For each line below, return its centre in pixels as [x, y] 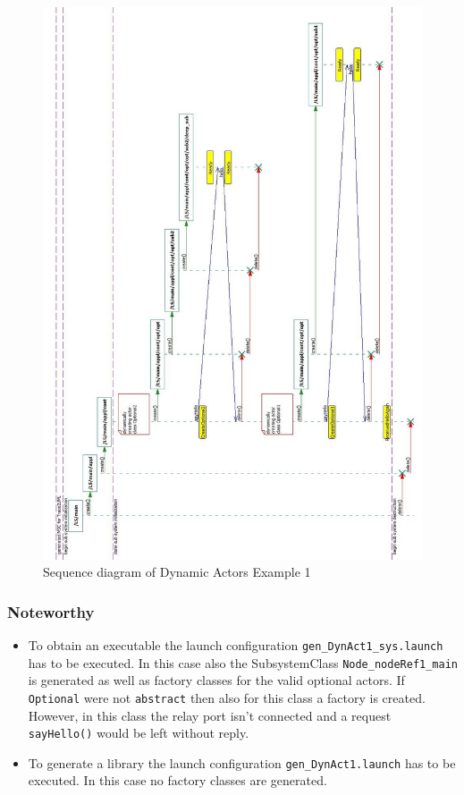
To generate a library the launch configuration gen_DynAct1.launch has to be [242, 762]
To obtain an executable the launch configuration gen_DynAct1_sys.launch [236, 645]
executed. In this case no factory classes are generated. [177, 780]
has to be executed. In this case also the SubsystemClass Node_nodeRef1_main [243, 662]
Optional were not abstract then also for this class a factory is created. [227, 697]
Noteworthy [51, 611]
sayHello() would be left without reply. [139, 733]
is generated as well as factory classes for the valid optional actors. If [216, 680]
